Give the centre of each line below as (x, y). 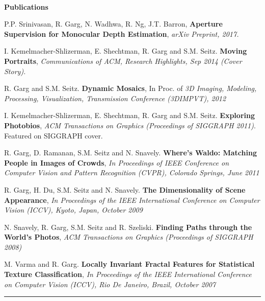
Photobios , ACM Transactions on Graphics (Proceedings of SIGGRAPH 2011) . (130, 125)
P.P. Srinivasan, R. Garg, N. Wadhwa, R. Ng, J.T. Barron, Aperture (113, 24)
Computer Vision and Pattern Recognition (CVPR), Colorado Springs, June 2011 (132, 172)
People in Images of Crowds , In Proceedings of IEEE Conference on (117, 162)
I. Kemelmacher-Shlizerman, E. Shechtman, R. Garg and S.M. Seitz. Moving (126, 51)
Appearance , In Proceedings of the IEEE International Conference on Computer (132, 200)
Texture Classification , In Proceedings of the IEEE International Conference (128, 274)
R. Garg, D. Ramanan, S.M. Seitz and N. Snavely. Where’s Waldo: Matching (130, 153)
